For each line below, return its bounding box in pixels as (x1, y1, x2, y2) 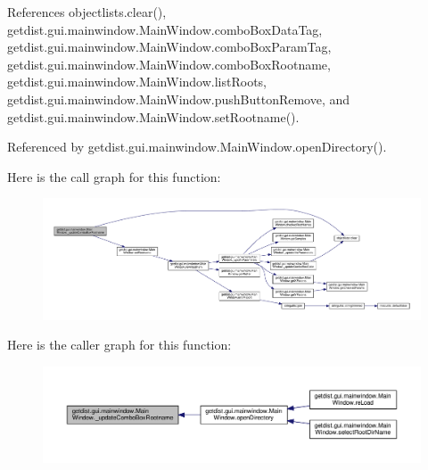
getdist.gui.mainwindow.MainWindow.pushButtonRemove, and (7, 89, 350, 108)
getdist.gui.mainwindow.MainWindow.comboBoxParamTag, (7, 37, 332, 56)
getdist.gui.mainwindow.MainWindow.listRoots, (7, 72, 267, 91)
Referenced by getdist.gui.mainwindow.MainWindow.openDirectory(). (7, 137, 387, 156)
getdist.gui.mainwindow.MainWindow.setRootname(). (7, 107, 300, 126)
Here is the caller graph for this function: (7, 335, 232, 354)
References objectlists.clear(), (7, 3, 167, 21)
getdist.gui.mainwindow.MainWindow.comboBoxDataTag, (7, 20, 323, 38)
